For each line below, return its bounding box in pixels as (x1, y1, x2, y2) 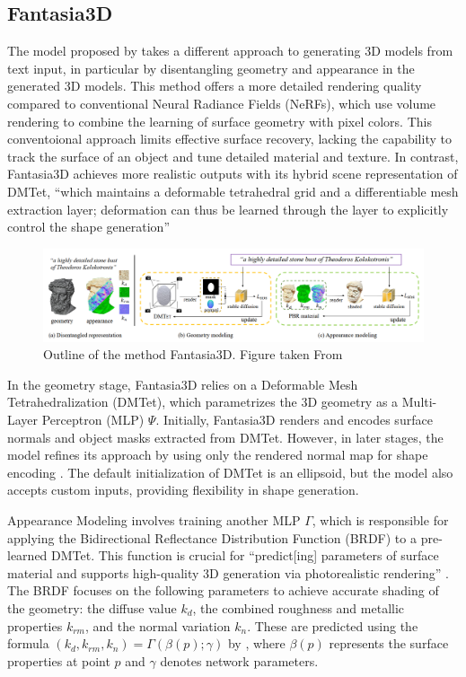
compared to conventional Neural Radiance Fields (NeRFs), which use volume (7, 93, 436, 112)
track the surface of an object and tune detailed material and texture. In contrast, (7, 146, 459, 165)
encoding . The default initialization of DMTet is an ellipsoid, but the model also (7, 462, 453, 481)
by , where (227, 634, 286, 653)
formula (7, 634, 49, 653)
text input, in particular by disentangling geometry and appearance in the (7, 58, 415, 77)
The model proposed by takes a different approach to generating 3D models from (7, 41, 453, 60)
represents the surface (329, 634, 449, 653)
